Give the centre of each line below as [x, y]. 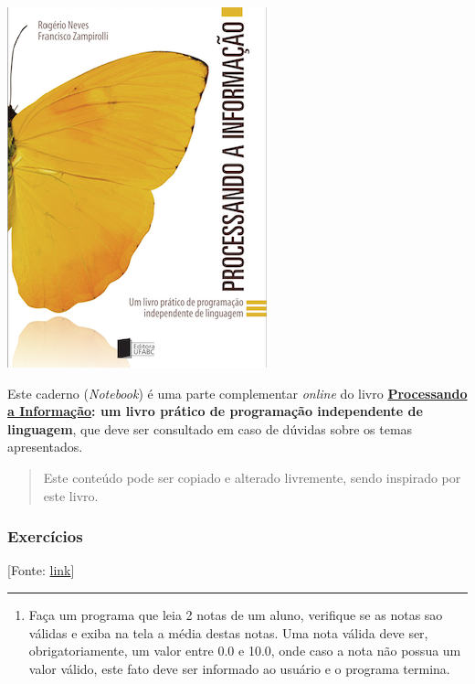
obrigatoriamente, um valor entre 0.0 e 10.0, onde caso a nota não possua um [245, 651]
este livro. [71, 495]
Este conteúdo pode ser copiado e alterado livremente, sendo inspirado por [252, 477]
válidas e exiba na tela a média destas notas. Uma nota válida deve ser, [228, 632]
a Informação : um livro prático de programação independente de [215, 411]
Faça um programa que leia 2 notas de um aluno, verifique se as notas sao [236, 614]
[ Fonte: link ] [41, 570]
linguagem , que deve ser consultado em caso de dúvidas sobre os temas [210, 428]
